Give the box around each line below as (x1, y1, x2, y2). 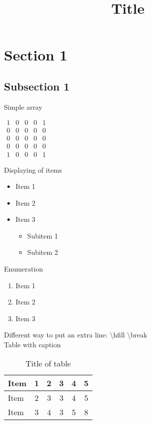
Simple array (4, 101, 42, 112)
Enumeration (4, 264, 43, 274)
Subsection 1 (4, 78, 70, 93)
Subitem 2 (27, 247, 58, 257)
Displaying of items (4, 164, 62, 175)
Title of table (25, 357, 71, 369)
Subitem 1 (27, 230, 58, 241)
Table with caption (4, 339, 61, 350)
